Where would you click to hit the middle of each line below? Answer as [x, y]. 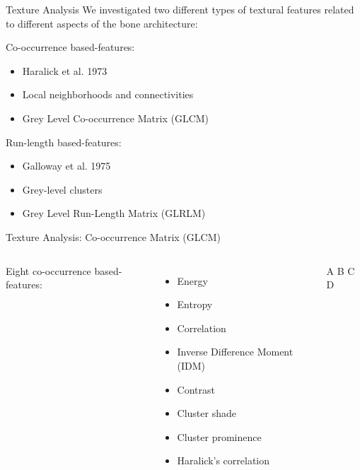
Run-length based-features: [64, 142]
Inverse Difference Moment [235, 352]
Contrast [196, 389]
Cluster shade [207, 413]
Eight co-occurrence [48, 270]
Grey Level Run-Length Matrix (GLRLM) [114, 213]
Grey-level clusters [62, 189]
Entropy [195, 304]
